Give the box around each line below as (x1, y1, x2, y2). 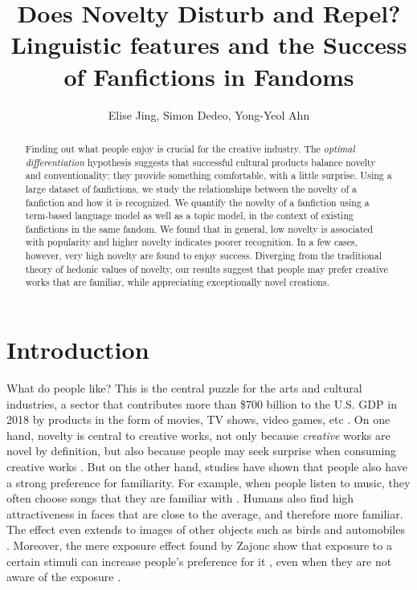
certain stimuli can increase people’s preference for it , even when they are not (6, 552, 392, 569)
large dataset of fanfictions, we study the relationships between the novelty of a (25, 181, 358, 195)
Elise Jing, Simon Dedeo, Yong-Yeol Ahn (108, 106, 310, 123)
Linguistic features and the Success (10, 28, 407, 61)
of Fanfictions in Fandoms (63, 59, 354, 92)
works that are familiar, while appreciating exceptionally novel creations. (25, 275, 329, 289)
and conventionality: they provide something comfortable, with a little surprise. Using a (25, 169, 392, 182)
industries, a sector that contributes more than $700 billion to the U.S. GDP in (6, 395, 397, 412)
